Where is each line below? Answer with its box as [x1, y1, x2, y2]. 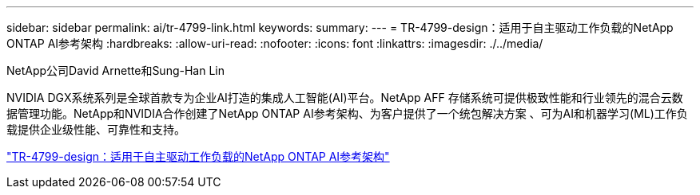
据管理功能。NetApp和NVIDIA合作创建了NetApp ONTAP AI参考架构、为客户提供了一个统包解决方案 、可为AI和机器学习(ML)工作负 [6, 107, 688, 120]
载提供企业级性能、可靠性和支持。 [6, 123, 185, 136]
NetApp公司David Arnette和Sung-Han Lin [6, 64, 225, 77]
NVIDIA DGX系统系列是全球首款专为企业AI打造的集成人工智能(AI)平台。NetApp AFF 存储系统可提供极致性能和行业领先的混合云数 [6, 91, 683, 104]
